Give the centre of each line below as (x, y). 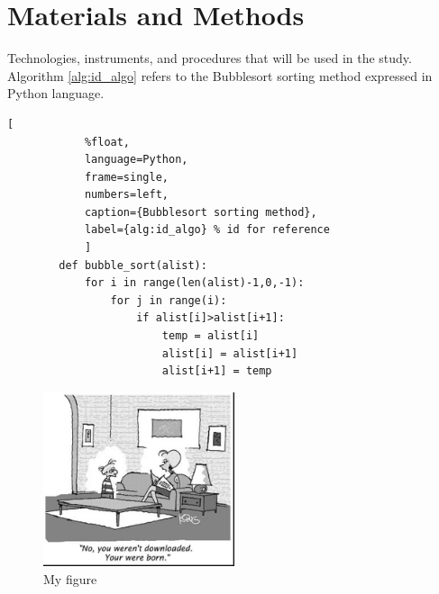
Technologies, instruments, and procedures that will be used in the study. (210, 58)
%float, (107, 142)
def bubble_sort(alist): (133, 265)
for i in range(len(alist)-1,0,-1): (194, 283)
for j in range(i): (169, 300)
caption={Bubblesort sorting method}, (201, 212)
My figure (70, 578)
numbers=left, (126, 195)
